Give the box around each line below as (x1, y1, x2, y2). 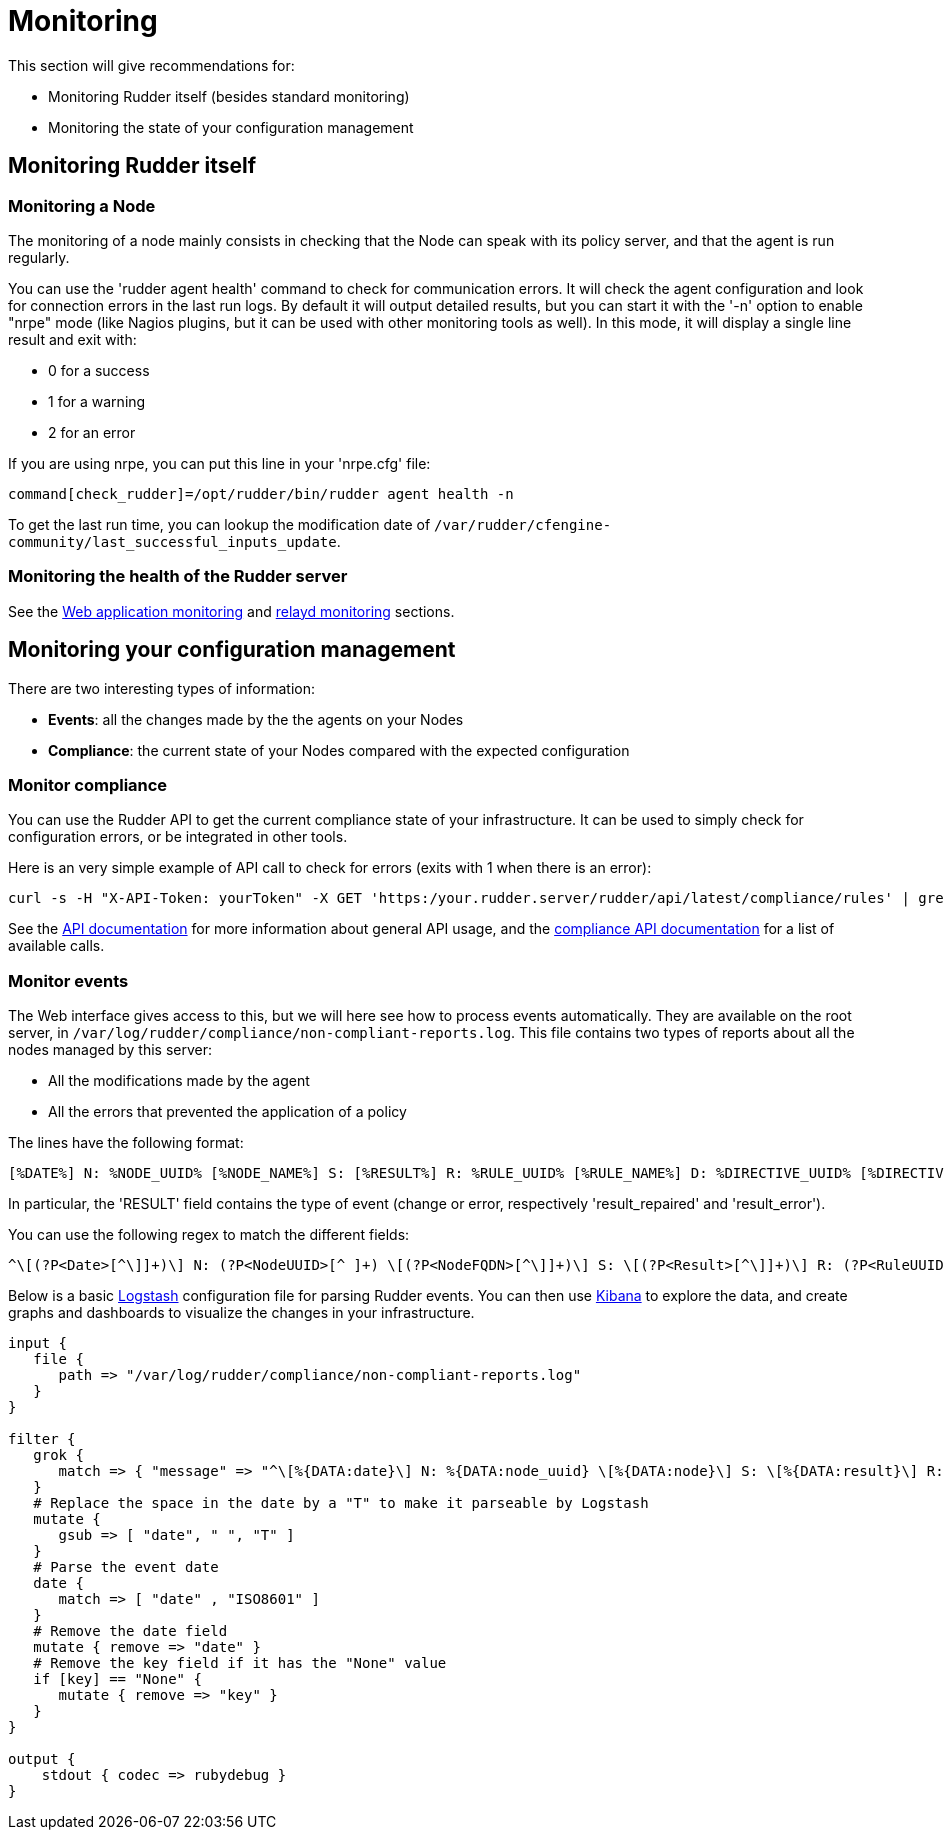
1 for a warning (48, 392, 146, 410)
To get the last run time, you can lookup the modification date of (8, 515, 431, 533)
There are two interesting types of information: (8, 679, 315, 697)
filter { (8, 1431, 76, 1448)
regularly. (8, 248, 70, 266)
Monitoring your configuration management (8, 637, 456, 663)
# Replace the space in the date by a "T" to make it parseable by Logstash (33, 1495, 649, 1512)
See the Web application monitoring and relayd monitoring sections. (8, 602, 455, 620)
